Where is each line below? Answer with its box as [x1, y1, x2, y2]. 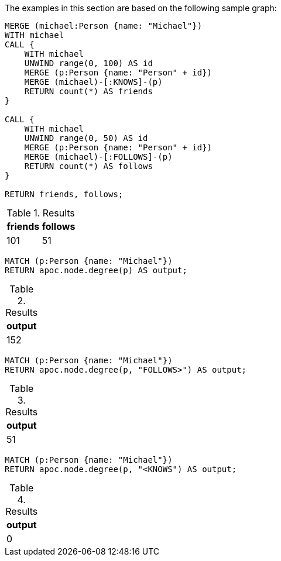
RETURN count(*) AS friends [24, 87, 153, 96]
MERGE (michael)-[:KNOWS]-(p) [24, 77, 163, 87]
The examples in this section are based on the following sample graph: [5, 3, 277, 13]
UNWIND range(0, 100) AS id [24, 58, 153, 68]
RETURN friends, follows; [5, 190, 124, 199]
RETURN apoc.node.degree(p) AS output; [5, 266, 187, 275]
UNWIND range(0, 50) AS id [24, 133, 148, 143]
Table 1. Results [6, 207, 75, 219]
